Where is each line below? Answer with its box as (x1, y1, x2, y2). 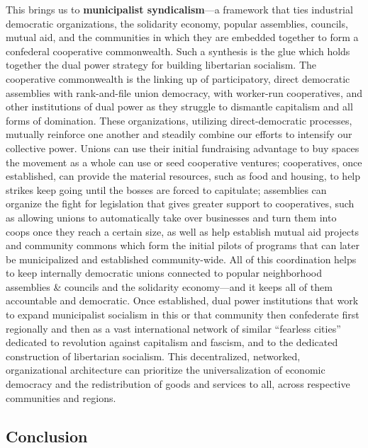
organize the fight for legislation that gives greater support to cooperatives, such (6, 196, 355, 211)
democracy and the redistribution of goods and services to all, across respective (6, 377, 350, 391)
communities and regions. (6, 390, 116, 405)
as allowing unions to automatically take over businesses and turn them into (6, 209, 337, 224)
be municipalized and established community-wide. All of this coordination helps (6, 251, 357, 266)
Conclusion (6, 425, 88, 447)
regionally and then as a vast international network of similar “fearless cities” (6, 321, 341, 335)
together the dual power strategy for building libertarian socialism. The (6, 57, 317, 72)
